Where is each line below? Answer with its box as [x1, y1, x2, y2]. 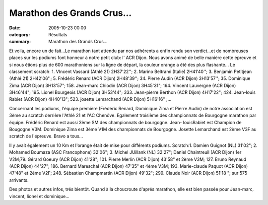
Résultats [48, 31, 67, 37]
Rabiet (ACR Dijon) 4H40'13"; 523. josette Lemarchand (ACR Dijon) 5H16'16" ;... [9, 96, 172, 102]
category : [9, 31, 30, 37]
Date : [9, 25, 21, 31]
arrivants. [9, 177, 29, 183]
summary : [9, 39, 31, 45]
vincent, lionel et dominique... [9, 193, 69, 199]
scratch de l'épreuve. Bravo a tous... [9, 133, 83, 139]
